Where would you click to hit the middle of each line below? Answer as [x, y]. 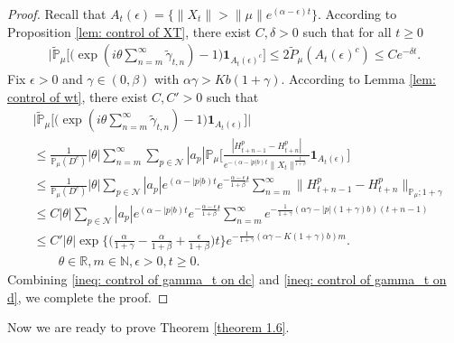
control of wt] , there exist [78, 96]
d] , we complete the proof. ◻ [88, 297]
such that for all [347, 31]
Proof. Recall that [57, 14]
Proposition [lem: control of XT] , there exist [129, 31]
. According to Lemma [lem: [358, 79]
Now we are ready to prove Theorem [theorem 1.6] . [148, 327]
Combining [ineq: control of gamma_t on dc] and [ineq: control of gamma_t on [227, 278]
